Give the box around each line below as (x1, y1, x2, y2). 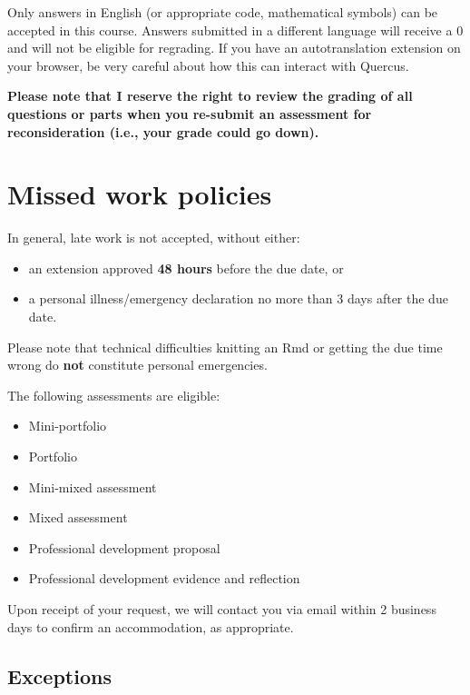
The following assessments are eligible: (7, 385, 220, 404)
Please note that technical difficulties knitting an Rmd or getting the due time (7, 337, 443, 356)
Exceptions (7, 661, 112, 690)
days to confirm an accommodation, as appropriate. (7, 617, 294, 636)
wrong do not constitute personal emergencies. (7, 355, 268, 374)
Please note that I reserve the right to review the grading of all (7, 86, 413, 105)
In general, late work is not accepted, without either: (7, 228, 300, 247)
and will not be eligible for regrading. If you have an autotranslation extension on (7, 38, 461, 57)
